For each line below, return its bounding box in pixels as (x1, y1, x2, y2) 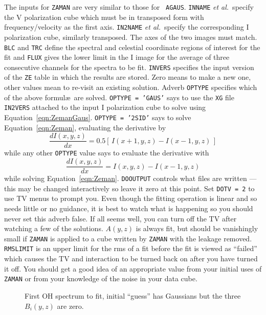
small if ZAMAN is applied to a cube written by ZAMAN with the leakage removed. (4, 233, 252, 243)
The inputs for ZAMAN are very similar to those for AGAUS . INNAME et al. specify (4, 2, 254, 12)
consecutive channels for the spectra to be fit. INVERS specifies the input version (4, 61, 254, 72)
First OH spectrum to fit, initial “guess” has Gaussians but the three (25, 290, 241, 301)
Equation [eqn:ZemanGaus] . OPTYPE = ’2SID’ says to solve (4, 112, 191, 123)
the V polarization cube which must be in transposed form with (4, 11, 204, 22)
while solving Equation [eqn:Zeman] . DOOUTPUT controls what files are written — (4, 173, 257, 184)
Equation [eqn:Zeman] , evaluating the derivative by (4, 122, 166, 132)
